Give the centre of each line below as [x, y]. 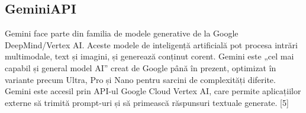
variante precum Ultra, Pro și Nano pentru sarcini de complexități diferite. [140, 79]
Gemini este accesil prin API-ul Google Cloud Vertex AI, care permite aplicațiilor [153, 91]
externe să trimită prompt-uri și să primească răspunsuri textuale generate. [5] [147, 102]
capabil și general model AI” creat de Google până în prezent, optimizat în [141, 67]
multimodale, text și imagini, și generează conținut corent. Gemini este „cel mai [149, 56]
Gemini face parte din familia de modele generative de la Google [122, 33]
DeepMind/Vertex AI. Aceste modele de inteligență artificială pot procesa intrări [151, 44]
